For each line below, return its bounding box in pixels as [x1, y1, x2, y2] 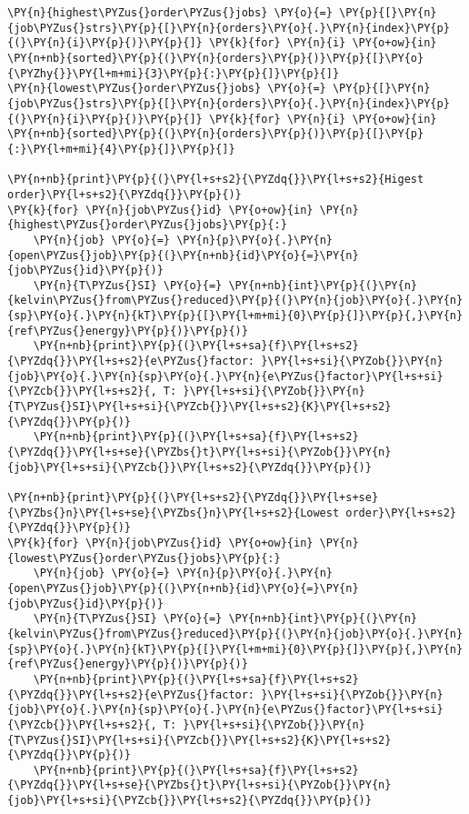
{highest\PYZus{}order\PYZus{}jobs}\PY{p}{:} [7, 218, 287, 232]
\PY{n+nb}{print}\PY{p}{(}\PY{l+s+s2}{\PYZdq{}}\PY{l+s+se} [7, 491, 379, 504]
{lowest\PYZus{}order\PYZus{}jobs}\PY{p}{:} [7, 551, 281, 565]
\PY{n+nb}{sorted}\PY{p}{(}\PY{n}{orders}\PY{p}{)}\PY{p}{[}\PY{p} [7, 127, 424, 141]
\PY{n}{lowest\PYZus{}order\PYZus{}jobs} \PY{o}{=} [7, 82, 326, 95]
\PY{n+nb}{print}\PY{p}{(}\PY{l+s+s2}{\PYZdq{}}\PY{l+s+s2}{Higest [7, 173, 424, 186]
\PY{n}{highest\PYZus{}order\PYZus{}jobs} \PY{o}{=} [7, 6, 333, 19]
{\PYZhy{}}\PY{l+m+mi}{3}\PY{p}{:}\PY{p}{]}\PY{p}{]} [7, 66, 340, 80]
